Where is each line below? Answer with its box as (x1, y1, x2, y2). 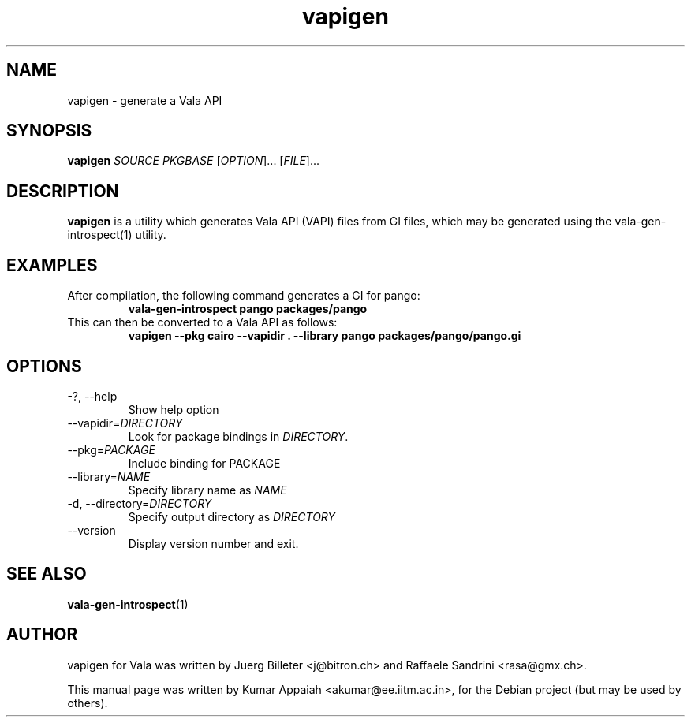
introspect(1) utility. (67, 228, 166, 242)
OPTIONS (6, 356, 82, 376)
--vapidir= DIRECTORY (67, 416, 183, 430)
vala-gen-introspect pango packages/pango (128, 302, 368, 316)
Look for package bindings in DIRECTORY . (128, 429, 349, 443)
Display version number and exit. (128, 536, 299, 550)
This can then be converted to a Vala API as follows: (67, 315, 338, 330)
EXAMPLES (6, 255, 98, 275)
